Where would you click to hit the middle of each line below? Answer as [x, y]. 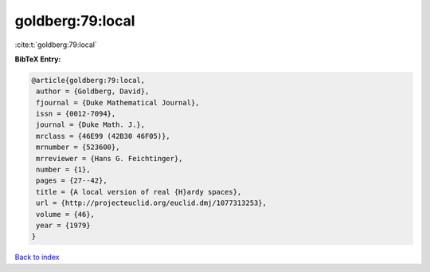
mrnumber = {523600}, [78, 147]
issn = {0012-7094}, [76, 114]
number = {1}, [63, 170]
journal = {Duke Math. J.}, [91, 125]
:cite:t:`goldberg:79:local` [56, 45]
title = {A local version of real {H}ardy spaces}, [139, 192]
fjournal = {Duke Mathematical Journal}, [118, 102]
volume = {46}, [66, 214]
